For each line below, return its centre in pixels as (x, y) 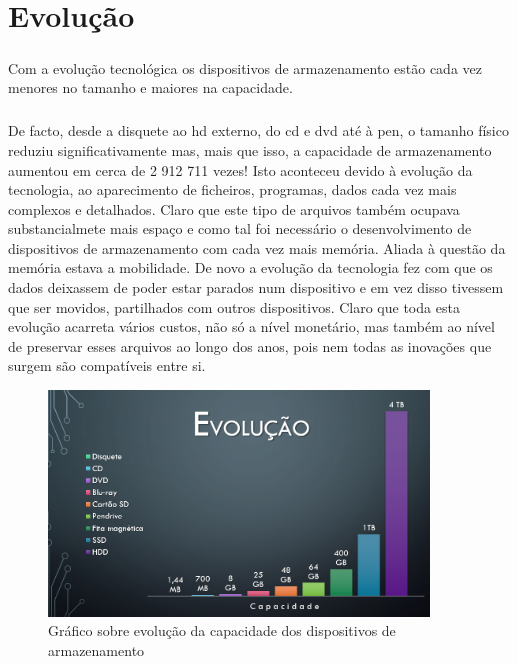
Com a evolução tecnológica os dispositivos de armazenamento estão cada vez (245, 67)
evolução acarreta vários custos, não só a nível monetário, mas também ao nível (251, 326)
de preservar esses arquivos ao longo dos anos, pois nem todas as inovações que (250, 345)
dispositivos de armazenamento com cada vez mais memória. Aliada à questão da (257, 247)
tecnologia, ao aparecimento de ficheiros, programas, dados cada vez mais (232, 189)
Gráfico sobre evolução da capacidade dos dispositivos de (222, 630)
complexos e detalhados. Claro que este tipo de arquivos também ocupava (234, 208)
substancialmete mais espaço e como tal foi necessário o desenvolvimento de (240, 228)
